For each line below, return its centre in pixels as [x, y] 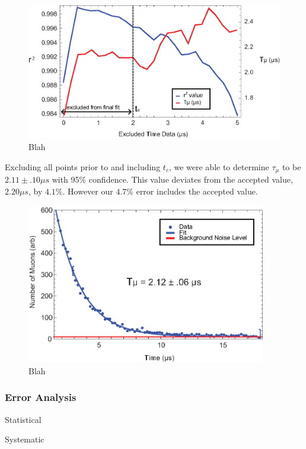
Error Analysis [41, 397]
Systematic [25, 439]
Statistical [23, 419]
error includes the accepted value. [197, 191]
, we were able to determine [219, 166]
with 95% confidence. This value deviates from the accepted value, [172, 179]
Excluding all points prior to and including [83, 166]
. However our [88, 191]
